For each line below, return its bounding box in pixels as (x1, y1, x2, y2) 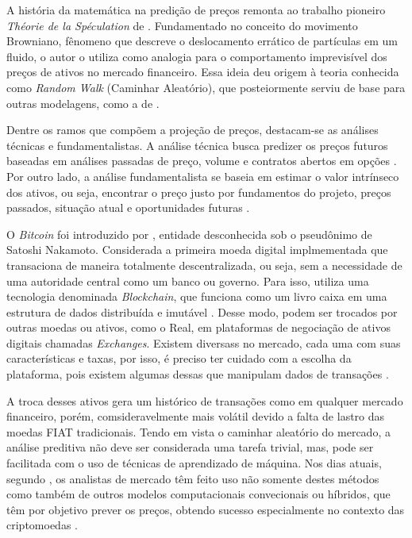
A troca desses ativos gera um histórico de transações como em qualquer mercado (6, 392, 403, 409)
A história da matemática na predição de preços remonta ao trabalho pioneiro (6, 2, 386, 17)
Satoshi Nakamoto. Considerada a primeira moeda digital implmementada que (6, 241, 388, 258)
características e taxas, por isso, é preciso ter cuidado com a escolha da (6, 350, 352, 367)
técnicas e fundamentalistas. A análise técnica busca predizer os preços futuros (6, 136, 388, 153)
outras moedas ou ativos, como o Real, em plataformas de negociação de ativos (6, 319, 391, 336)
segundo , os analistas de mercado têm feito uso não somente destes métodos (6, 470, 379, 486)
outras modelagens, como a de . (6, 94, 160, 111)
